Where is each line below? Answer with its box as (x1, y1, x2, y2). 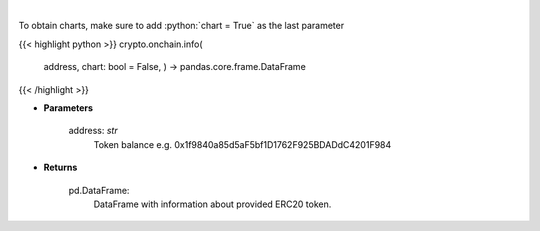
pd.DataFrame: (68, 184, 130, 196)
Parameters (43, 101, 94, 114)
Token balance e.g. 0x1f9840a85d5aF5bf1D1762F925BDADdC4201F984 (93, 138, 392, 150)
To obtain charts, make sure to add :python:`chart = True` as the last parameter (18, 20, 345, 32)
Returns (43, 161, 78, 174)
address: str (68, 125, 119, 137)
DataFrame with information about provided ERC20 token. (93, 198, 332, 210)
